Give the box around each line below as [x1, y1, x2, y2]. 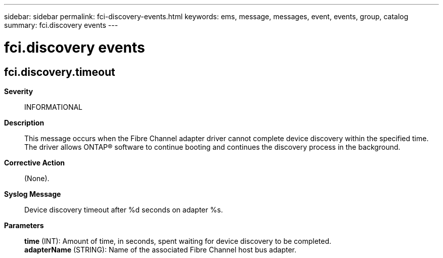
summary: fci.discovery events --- [4, 21, 118, 29]
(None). [24, 174, 50, 183]
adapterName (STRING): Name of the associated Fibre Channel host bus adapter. [24, 245, 296, 254]
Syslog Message [4, 189, 61, 198]
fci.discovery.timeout [4, 65, 115, 78]
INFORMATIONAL [24, 102, 83, 111]
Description [4, 118, 45, 127]
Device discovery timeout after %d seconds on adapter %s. [24, 205, 223, 214]
